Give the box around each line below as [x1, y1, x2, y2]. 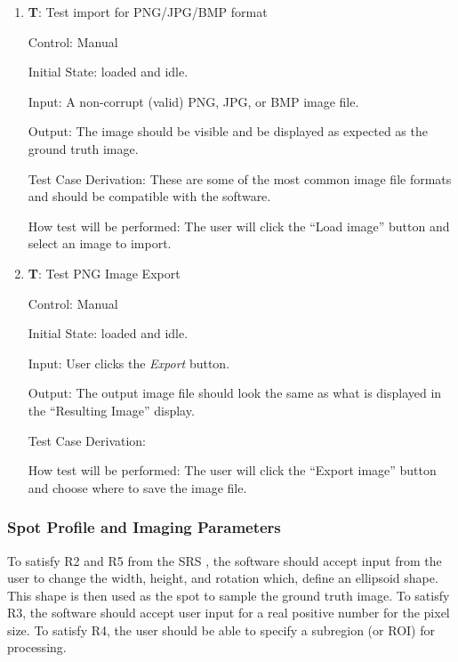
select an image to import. [28, 234, 172, 253]
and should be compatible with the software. [28, 187, 271, 206]
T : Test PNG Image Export [28, 263, 181, 282]
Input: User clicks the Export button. [28, 353, 230, 372]
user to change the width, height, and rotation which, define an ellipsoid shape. [7, 569, 438, 587]
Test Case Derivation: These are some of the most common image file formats [28, 169, 452, 188]
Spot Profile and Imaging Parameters [7, 516, 281, 538]
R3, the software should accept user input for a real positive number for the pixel [7, 603, 450, 622]
